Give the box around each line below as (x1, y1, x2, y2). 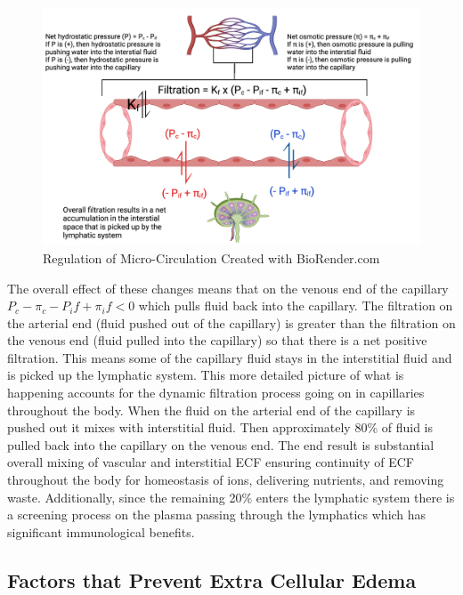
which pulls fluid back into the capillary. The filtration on (138, 296, 453, 315)
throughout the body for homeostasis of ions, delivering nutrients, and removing (7, 470, 444, 489)
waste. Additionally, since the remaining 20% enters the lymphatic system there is (7, 487, 455, 506)
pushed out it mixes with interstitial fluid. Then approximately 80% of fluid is (7, 418, 433, 437)
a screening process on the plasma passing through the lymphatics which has (7, 505, 426, 524)
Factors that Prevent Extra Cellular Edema (7, 566, 417, 593)
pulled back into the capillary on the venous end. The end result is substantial (7, 435, 435, 454)
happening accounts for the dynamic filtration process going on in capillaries (7, 383, 425, 402)
